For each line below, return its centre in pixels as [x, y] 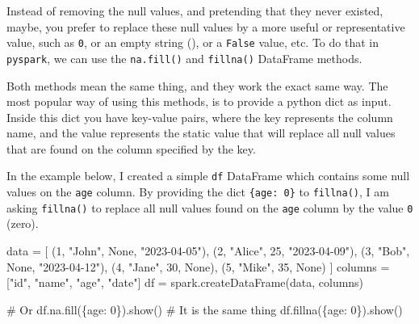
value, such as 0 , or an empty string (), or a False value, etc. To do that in [193, 42]
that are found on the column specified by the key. [131, 148]
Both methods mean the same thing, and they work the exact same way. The [197, 85]
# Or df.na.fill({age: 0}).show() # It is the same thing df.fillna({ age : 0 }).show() [205, 309]
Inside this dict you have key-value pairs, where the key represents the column [200, 117]
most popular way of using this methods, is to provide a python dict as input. [199, 101]
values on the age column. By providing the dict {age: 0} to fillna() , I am [198, 192]
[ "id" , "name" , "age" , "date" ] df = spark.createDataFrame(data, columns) [185, 282]
